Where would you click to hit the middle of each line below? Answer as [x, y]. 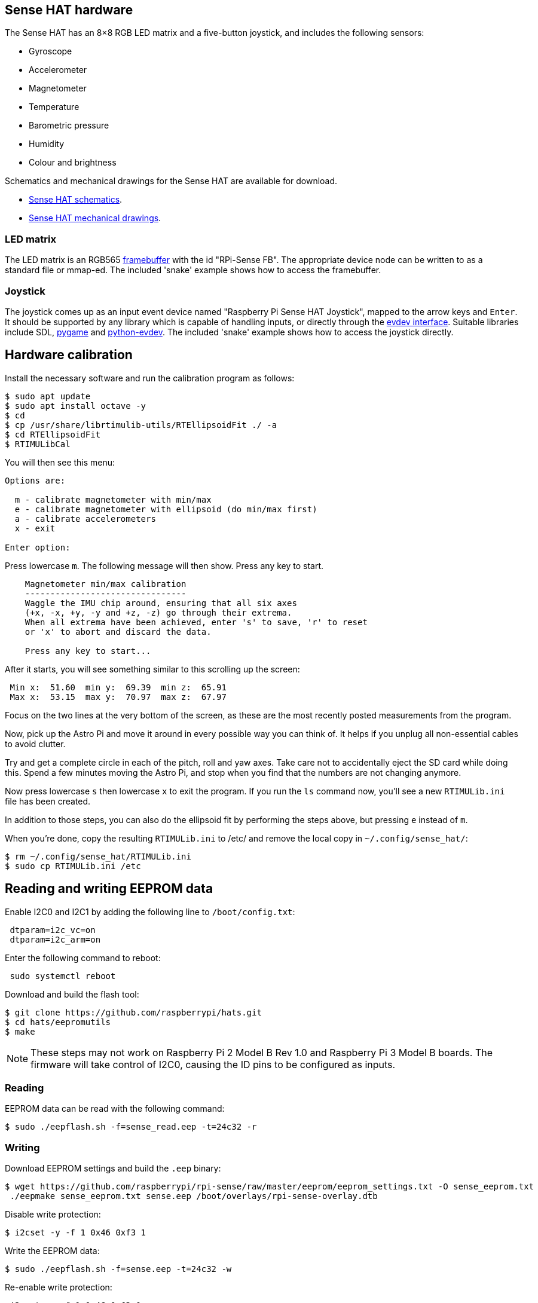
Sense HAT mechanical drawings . [95, 218]
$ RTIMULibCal [38, 444]
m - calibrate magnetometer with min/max [113, 499]
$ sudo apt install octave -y [76, 406]
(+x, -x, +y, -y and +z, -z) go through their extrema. [158, 612]
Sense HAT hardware [69, 10]
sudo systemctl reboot [63, 976]
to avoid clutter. [35, 744]
